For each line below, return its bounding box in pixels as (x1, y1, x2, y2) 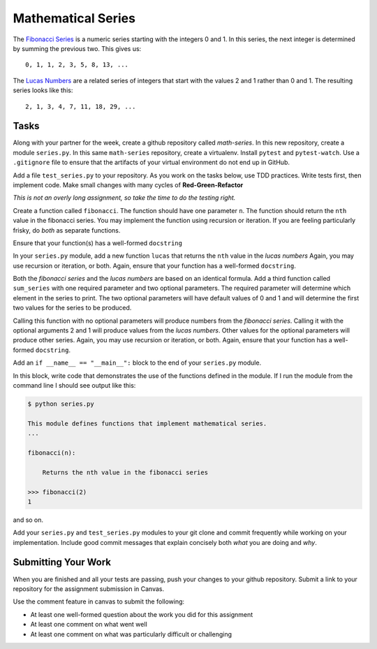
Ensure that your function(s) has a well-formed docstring (13, 238, 183, 247)
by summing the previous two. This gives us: (13, 44, 142, 52)
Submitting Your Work (13, 556, 112, 569)
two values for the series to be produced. (13, 304, 132, 312)
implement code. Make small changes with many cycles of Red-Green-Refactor (13, 180, 244, 189)
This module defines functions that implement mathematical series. (27, 419, 267, 428)
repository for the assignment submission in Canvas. (13, 584, 165, 593)
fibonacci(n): (27, 449, 76, 457)
